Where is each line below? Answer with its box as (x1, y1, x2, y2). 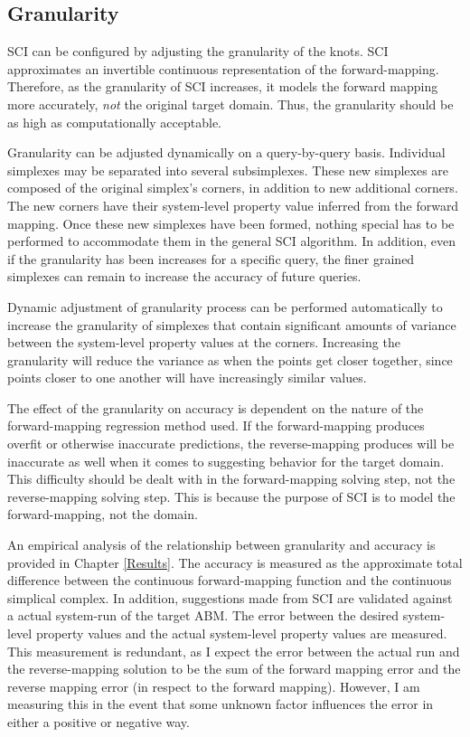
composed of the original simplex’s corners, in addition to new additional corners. (7, 178, 458, 197)
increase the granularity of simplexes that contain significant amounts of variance (7, 315, 456, 334)
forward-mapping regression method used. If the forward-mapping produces (7, 416, 425, 435)
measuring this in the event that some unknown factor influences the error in (7, 694, 434, 713)
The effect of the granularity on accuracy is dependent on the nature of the (7, 398, 424, 417)
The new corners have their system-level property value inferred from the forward (7, 195, 459, 214)
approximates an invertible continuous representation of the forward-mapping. (7, 59, 439, 78)
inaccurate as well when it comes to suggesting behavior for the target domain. (7, 451, 445, 470)
